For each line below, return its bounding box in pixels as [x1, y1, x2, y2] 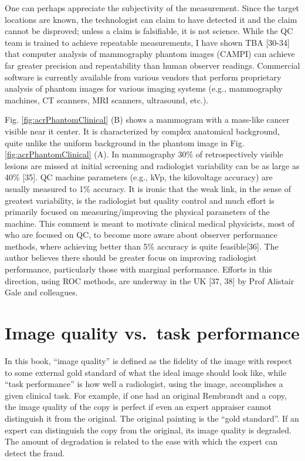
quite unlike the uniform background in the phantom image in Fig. [5, 136, 245, 149]
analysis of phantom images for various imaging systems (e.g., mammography [5, 82, 283, 95]
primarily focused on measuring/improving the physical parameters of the [5, 206, 270, 218]
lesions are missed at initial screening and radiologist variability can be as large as [5, 159, 300, 171]
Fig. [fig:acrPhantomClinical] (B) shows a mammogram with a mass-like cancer [5, 113, 290, 126]
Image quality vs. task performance [5, 321, 300, 345]
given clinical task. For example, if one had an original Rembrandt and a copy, [5, 389, 287, 401]
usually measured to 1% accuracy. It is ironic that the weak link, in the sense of [5, 182, 292, 194]
